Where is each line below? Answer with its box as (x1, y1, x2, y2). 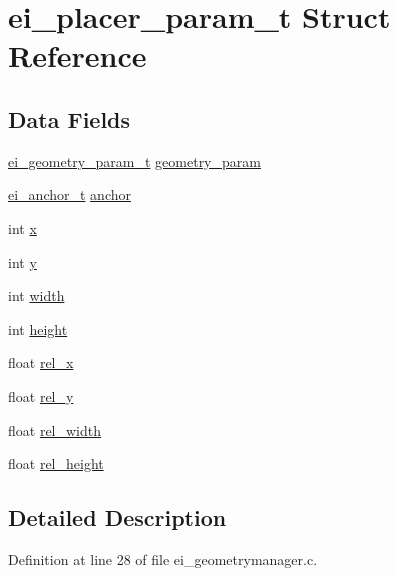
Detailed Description (8, 502, 227, 533)
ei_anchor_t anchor (8, 184, 131, 205)
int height (8, 318, 68, 339)
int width (8, 285, 65, 306)
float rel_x (8, 352, 74, 373)
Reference (8, 35, 147, 76)
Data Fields (8, 103, 131, 134)
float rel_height (8, 453, 104, 474)
